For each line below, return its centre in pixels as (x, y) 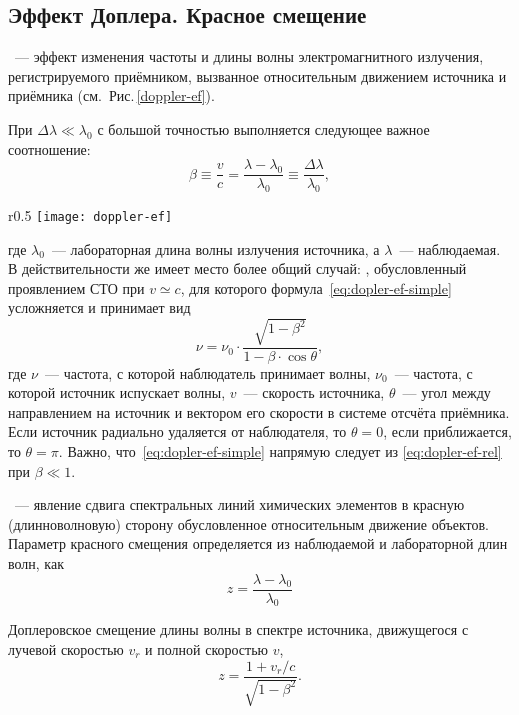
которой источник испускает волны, (117, 392)
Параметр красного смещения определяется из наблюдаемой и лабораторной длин (258, 543)
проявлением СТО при (76, 287)
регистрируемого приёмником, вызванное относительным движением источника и (257, 75)
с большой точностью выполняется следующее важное (263, 128)
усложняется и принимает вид (99, 307)
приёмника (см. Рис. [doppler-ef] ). (111, 95)
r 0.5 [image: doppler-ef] (90, 215)
